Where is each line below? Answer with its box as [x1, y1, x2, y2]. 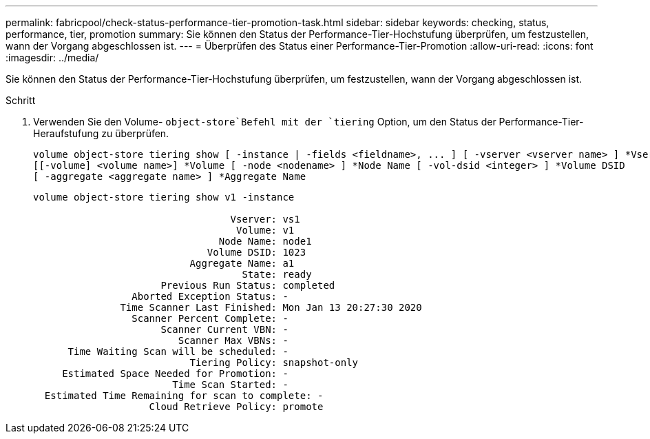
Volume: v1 [236, 225, 295, 236]
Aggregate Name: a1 [189, 258, 295, 269]
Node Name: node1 [218, 236, 312, 247]
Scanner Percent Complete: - [132, 313, 289, 324]
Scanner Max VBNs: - [178, 335, 289, 346]
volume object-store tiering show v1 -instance [33, 192, 295, 203]
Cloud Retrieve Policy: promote [149, 401, 324, 412]
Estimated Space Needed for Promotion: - [62, 368, 289, 379]
